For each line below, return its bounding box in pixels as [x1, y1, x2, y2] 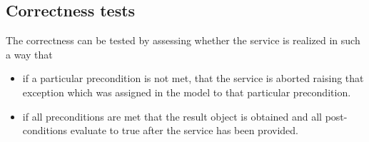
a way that [6, 46, 53, 61]
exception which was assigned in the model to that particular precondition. [22, 84, 351, 99]
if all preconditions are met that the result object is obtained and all [22, 108, 322, 123]
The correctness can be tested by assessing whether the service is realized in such [6, 33, 360, 48]
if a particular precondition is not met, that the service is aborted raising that [22, 71, 364, 86]
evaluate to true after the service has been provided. [70, 123, 298, 138]
